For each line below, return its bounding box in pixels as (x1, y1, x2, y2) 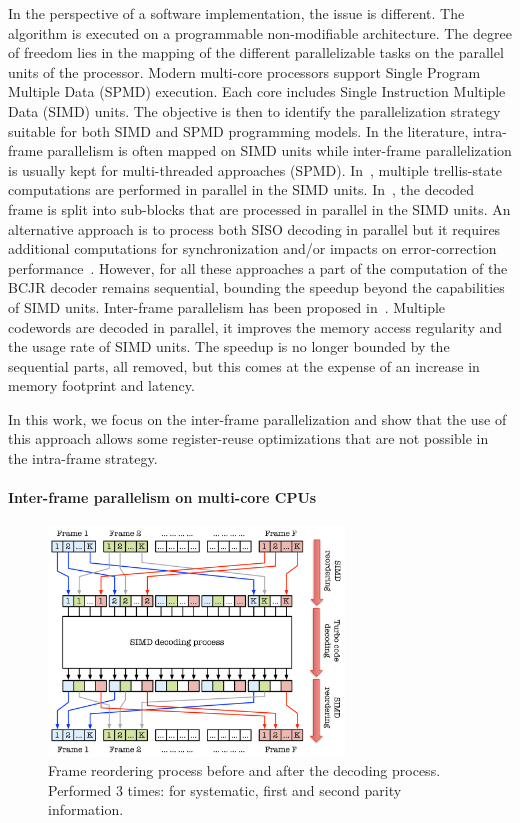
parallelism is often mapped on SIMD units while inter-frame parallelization (47, 140, 512, 161)
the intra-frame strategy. (8, 448, 158, 469)
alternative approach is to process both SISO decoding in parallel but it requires (8, 218, 501, 239)
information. (48, 799, 124, 820)
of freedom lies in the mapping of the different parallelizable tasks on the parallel (8, 42, 504, 63)
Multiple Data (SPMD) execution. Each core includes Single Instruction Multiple (8, 81, 506, 102)
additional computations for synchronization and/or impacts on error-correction (8, 238, 497, 259)
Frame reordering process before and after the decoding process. (48, 760, 441, 781)
